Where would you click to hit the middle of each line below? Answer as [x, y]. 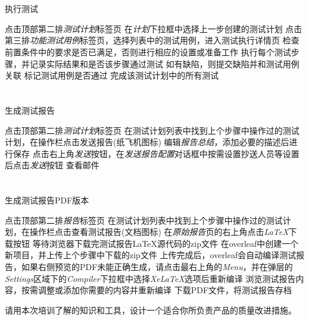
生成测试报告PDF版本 [47, 200]
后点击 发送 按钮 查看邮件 [52, 165]
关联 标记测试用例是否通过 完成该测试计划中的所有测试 [112, 75]
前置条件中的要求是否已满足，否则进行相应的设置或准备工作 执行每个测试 [148, 51]
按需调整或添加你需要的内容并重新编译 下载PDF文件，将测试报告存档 [157, 290]
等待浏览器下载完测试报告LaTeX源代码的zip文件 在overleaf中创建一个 [166, 243]
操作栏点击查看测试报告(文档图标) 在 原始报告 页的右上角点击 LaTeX [159, 232]
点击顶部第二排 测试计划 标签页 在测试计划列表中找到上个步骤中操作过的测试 [152, 130]
